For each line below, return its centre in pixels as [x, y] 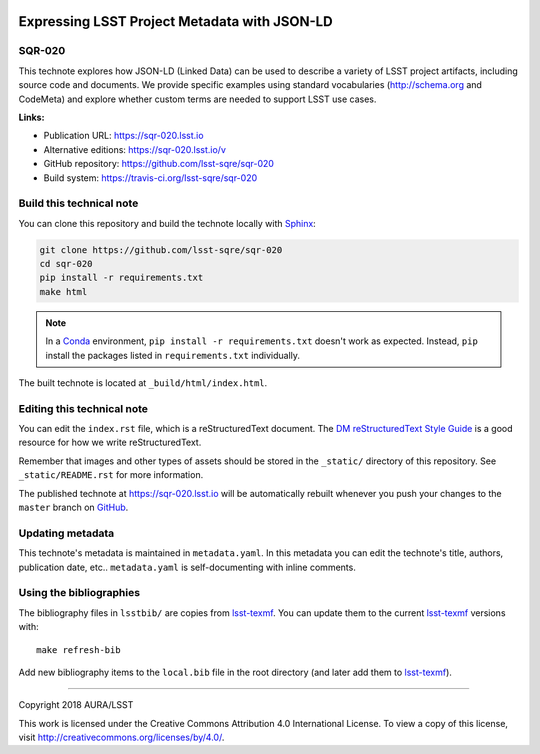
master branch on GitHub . [73, 507]
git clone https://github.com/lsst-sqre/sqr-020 [161, 249]
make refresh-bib [78, 649]
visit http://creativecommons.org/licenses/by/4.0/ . [121, 737]
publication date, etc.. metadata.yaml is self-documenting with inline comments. [187, 567]
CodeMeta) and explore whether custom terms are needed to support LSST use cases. [197, 99]
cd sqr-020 [66, 264]
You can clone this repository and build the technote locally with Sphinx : [167, 223]
